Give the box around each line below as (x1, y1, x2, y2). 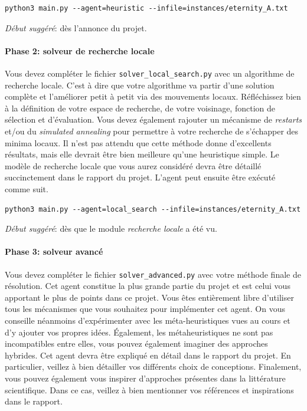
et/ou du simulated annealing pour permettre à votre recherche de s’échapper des (5, 125, 299, 137)
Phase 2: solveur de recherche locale (5, 44, 155, 57)
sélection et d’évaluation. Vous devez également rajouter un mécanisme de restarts (5, 113, 302, 126)
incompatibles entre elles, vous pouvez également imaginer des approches (5, 337, 268, 350)
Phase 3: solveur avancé (5, 245, 103, 258)
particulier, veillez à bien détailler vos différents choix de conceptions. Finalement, (5, 360, 302, 373)
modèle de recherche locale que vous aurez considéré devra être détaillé (5, 159, 262, 172)
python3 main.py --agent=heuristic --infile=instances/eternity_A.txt (5, 4, 288, 12)
